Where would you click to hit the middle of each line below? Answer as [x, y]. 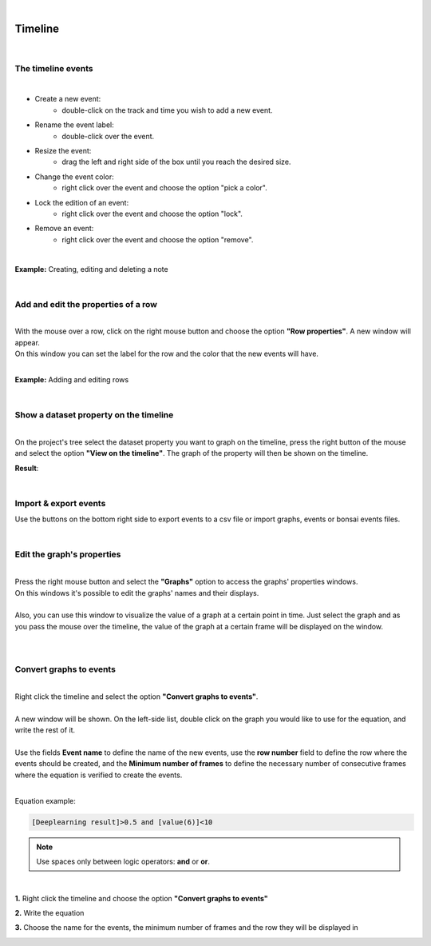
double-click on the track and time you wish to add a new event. [167, 110]
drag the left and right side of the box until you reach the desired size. [176, 162]
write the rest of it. [45, 730]
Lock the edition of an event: [82, 202]
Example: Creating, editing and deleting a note [91, 269]
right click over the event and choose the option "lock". [152, 214]
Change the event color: [75, 177]
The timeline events [54, 68]
